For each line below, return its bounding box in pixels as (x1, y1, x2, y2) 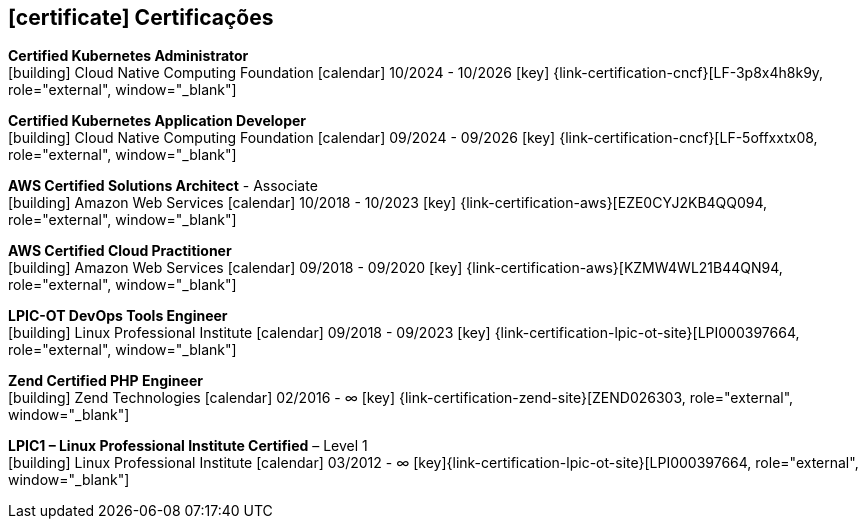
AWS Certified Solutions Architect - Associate (8, 177, 318, 195)
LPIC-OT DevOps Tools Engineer (8, 307, 228, 325)
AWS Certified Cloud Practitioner (8, 242, 232, 260)
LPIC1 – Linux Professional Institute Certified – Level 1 (8, 437, 368, 455)
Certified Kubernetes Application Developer (8, 112, 307, 130)
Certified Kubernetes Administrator (8, 47, 249, 65)
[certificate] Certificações (8, 5, 274, 30)
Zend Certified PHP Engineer (8, 372, 203, 390)
